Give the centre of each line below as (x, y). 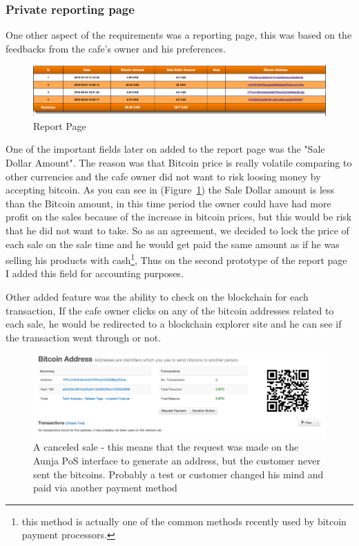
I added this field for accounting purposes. (95, 273)
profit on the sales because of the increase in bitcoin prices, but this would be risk (179, 217)
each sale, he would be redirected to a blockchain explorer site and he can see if (174, 324)
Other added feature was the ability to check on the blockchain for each (157, 296)
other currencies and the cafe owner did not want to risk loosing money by (163, 176)
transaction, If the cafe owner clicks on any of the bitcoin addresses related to (170, 310)
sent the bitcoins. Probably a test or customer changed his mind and (178, 474)
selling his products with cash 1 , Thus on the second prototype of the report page (176, 259)
